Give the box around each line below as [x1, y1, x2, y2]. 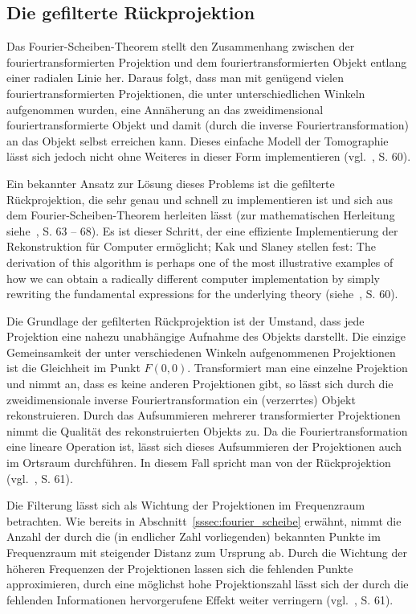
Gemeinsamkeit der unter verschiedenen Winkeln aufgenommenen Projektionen [6, 343, 396, 360]
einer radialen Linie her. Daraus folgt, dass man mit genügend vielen [6, 69, 345, 86]
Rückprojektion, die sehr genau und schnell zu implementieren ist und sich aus [6, 190, 393, 207]
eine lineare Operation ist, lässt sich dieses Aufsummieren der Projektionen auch [6, 438, 402, 455]
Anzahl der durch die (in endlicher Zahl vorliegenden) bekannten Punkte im [6, 528, 381, 545]
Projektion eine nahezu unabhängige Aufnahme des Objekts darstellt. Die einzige [6, 328, 406, 345]
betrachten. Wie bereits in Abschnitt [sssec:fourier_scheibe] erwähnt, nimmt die [6, 512, 402, 529]
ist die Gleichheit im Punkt [6, 359, 141, 376]
